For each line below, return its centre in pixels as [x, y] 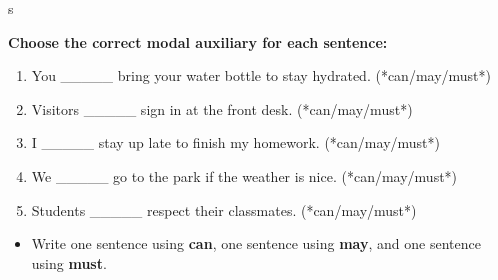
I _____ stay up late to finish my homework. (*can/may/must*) [235, 142]
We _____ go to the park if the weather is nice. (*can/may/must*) [244, 175]
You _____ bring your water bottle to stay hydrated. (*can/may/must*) [261, 75]
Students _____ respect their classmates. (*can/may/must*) [224, 209]
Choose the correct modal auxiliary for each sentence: [198, 41]
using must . [69, 262]
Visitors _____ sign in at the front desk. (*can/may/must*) [222, 108]
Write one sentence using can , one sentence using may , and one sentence [256, 243]
